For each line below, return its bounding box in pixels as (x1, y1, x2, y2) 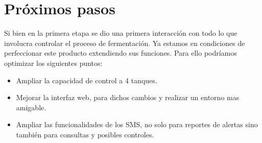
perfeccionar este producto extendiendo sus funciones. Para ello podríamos (4, 47, 237, 58)
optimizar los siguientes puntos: (4, 57, 103, 68)
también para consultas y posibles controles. (16, 129, 154, 139)
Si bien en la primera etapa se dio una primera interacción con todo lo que (4, 28, 237, 38)
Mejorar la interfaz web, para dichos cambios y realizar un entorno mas (16, 92, 240, 103)
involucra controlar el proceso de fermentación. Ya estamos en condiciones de (4, 37, 245, 48)
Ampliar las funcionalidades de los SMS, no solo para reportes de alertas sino (16, 119, 258, 130)
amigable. (16, 102, 46, 112)
